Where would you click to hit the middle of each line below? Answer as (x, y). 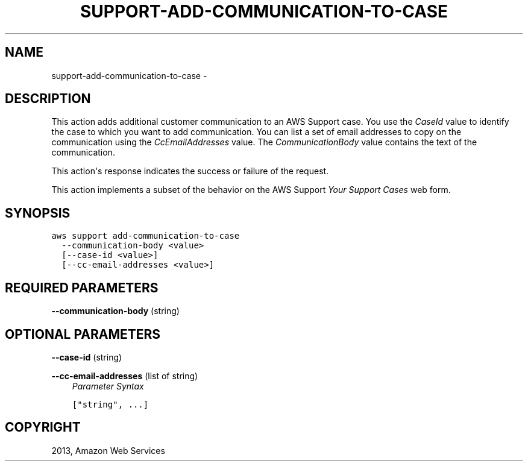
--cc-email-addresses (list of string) (125, 376)
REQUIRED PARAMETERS (82, 288)
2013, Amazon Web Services (108, 450)
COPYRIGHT (43, 427)
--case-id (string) (87, 357)
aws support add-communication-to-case (146, 236)
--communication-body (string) (115, 311)
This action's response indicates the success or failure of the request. (190, 171)
